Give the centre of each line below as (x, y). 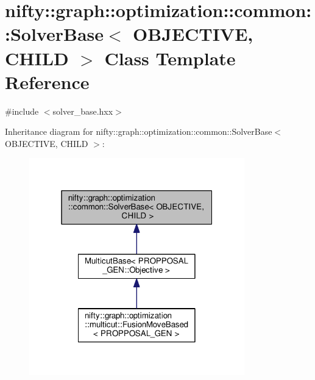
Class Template (170, 58)
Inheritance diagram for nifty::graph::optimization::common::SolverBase (139, 131)
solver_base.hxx (83, 111)
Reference (47, 81)
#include (22, 111)
